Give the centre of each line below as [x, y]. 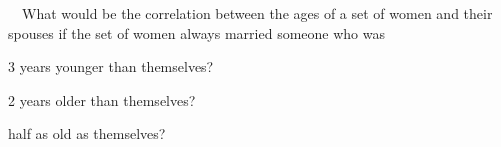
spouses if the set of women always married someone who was [196, 32]
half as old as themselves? [87, 133]
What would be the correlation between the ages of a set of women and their [257, 13]
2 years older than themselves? [102, 99]
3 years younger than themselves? [111, 66]
